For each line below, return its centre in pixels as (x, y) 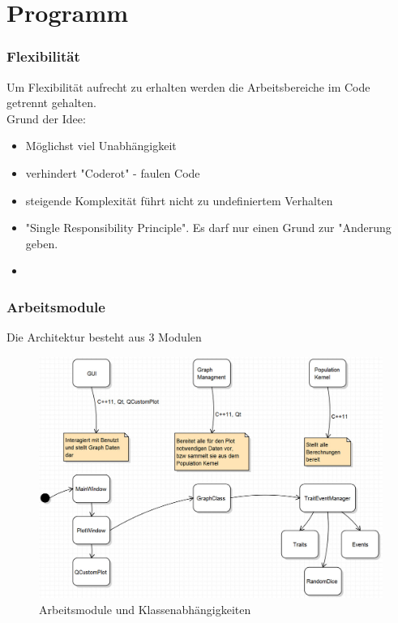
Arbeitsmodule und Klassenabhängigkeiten (145, 610)
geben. (42, 243)
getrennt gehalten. (51, 103)
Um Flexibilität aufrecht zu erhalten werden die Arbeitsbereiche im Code (188, 86)
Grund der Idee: (46, 118)
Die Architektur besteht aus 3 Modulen (104, 337)
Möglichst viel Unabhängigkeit (101, 146)
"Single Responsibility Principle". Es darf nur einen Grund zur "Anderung (208, 228)
